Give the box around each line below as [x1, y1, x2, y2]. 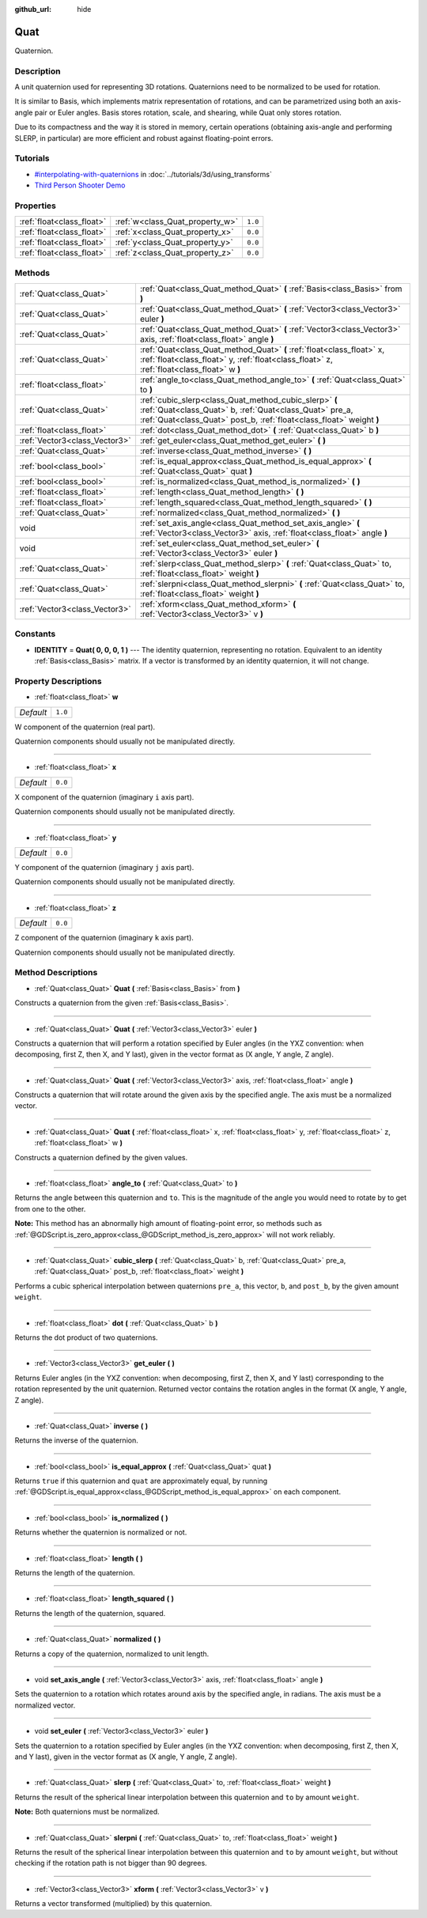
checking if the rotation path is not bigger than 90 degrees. [14, 1859, 207, 1868]
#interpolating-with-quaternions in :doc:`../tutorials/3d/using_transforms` [34, 169, 272, 179]
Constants [14, 629, 56, 640]
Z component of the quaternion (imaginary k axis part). [14, 933, 194, 943]
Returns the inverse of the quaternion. [14, 1436, 138, 1445]
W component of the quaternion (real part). [14, 722, 156, 732]
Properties [14, 200, 57, 211]
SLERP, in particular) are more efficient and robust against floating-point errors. [14, 133, 274, 142]
